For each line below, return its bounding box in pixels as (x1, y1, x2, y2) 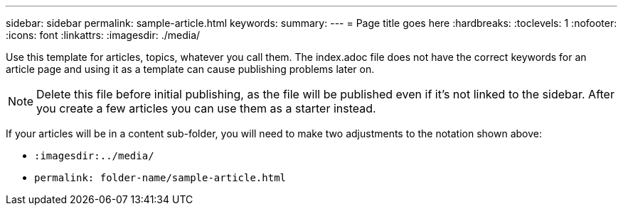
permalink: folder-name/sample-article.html (34, 172, 287, 183)
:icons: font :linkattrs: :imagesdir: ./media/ (6, 29, 201, 41)
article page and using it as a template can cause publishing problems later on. (6, 63, 375, 75)
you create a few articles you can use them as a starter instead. (36, 101, 376, 115)
